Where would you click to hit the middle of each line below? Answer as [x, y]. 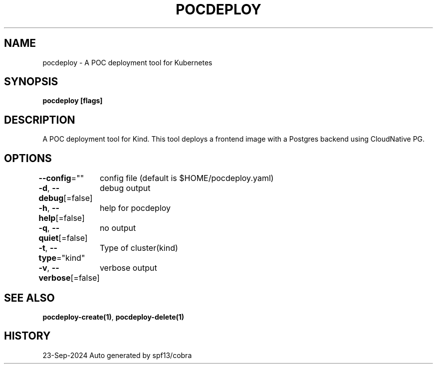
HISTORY [27, 336]
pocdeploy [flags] [73, 101]
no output [118, 228]
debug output [125, 188]
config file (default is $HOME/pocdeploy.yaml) [187, 178]
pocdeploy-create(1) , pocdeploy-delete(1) [113, 317]
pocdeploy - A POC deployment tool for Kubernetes [127, 62]
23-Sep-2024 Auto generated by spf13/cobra [117, 355]
